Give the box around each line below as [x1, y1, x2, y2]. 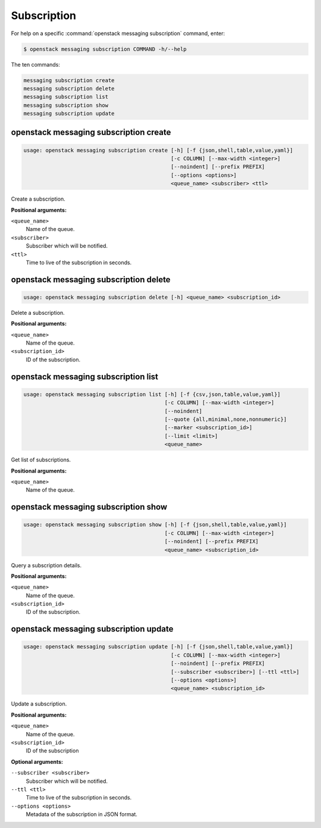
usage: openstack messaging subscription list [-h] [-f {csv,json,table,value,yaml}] [23, 390, 281, 398]
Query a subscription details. [11, 561, 82, 568]
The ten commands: [11, 61, 61, 68]
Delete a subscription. [11, 309, 65, 316]
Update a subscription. [11, 700, 67, 708]
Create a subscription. [11, 195, 65, 202]
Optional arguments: [11, 758, 64, 765]
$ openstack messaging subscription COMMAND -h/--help [23, 45, 187, 52]
